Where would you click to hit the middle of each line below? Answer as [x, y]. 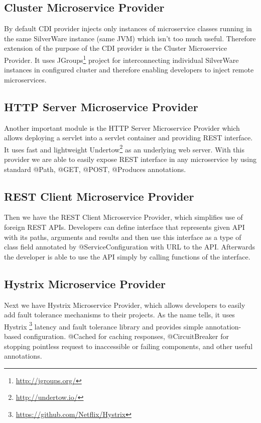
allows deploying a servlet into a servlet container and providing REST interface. [128, 138]
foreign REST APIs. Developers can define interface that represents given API [124, 227]
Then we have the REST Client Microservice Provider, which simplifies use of [123, 217]
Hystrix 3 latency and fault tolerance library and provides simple [104, 325]
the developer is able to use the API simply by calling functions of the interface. [127, 256]
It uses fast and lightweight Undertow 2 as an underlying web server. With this [124, 148]
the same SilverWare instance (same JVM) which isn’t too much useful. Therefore [130, 38]
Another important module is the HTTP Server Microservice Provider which [122, 128]
